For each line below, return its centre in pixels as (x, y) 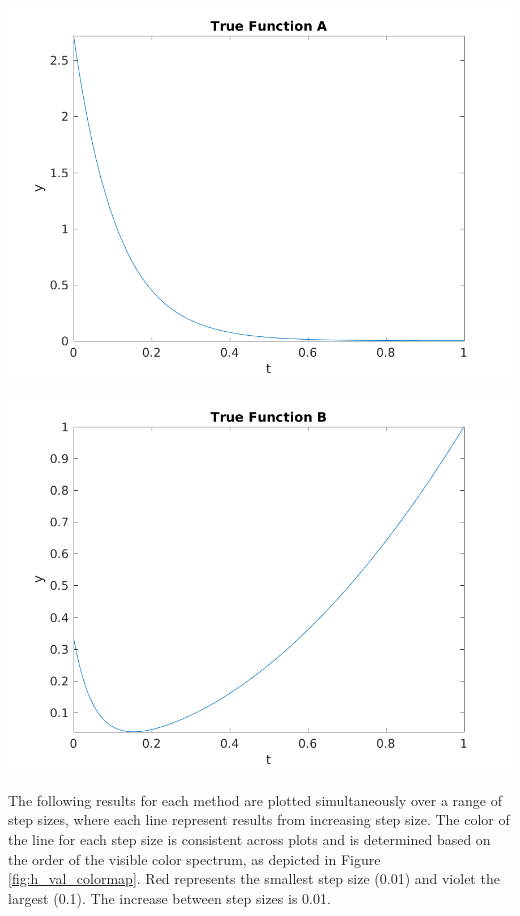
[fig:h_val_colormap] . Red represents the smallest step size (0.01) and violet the (254, 878)
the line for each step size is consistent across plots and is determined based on (249, 838)
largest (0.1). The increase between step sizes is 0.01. (169, 897)
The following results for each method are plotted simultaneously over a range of (255, 799)
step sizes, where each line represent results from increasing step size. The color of (259, 819)
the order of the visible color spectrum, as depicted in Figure (194, 858)
